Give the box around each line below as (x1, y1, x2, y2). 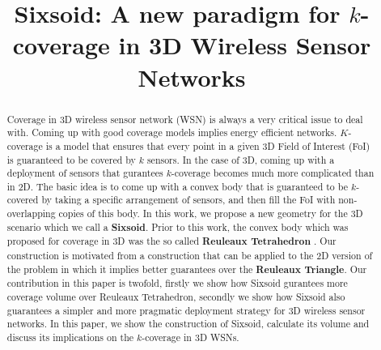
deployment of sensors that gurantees (6, 166, 163, 180)
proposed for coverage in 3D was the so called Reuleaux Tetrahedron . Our (6, 234, 337, 249)
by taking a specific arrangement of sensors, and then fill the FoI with (41, 193, 336, 207)
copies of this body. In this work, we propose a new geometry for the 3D (58, 207, 363, 220)
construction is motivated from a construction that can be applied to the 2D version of (6, 249, 373, 262)
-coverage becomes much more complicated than (171, 166, 375, 180)
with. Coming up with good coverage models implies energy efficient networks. (6, 126, 337, 139)
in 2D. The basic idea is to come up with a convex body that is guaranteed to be (6, 179, 348, 193)
